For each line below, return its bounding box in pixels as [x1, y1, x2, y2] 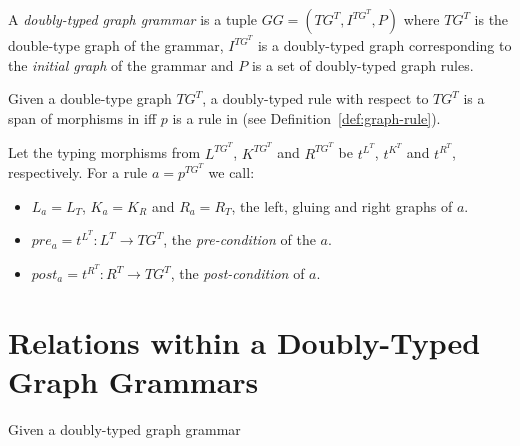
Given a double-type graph [8, 88, 172, 109]
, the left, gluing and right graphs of [231, 195, 453, 216]
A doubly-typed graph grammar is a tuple [8, 9, 258, 29]
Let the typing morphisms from [8, 142, 201, 163]
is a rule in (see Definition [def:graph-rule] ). [172, 107, 441, 128]
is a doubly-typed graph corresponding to [257, 35, 512, 56]
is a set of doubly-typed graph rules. [251, 54, 474, 75]
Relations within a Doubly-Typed [8, 321, 481, 362]
